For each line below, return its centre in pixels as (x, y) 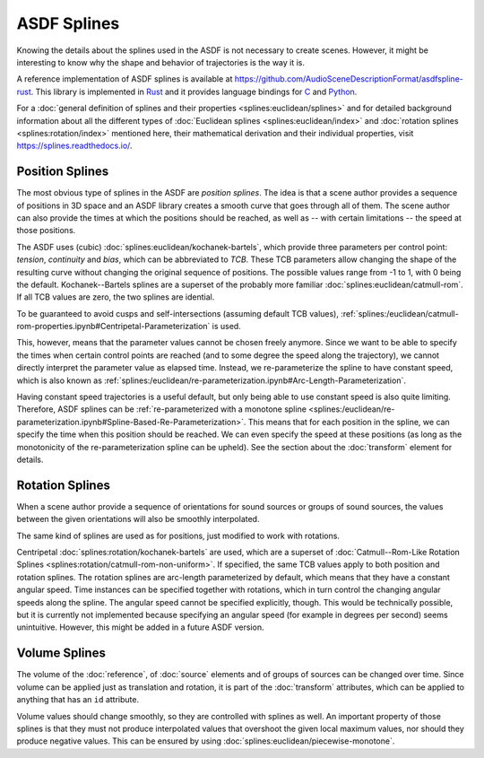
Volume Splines (61, 653)
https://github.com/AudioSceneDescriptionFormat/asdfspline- (349, 79)
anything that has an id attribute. (78, 700)
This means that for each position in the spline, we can (349, 422)
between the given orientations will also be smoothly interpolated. (138, 519)
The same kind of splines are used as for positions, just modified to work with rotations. (178, 536)
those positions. (46, 231)
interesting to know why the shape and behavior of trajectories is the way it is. (160, 62)
